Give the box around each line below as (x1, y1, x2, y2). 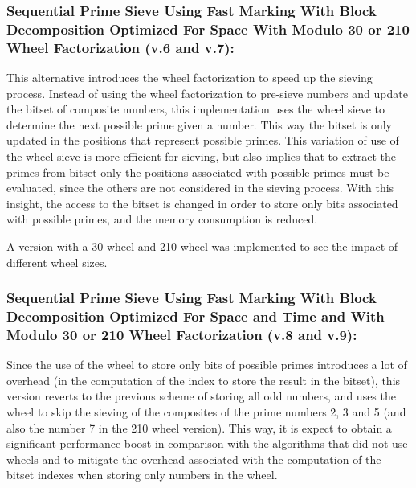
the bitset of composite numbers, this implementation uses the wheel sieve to (6, 100, 385, 117)
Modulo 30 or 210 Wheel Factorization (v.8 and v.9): (6, 324, 357, 344)
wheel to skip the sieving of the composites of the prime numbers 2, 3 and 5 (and (6, 404, 406, 420)
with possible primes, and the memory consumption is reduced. (6, 211, 318, 228)
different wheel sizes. (6, 253, 108, 270)
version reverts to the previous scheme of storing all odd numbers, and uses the (6, 388, 396, 404)
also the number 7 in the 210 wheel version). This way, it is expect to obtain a (6, 419, 392, 436)
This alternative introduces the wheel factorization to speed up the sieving (6, 69, 373, 86)
